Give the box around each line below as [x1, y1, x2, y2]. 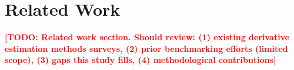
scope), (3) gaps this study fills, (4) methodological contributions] [5, 54, 276, 66]
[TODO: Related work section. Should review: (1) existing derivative [5, 31, 290, 43]
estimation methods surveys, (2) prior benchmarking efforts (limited [5, 42, 288, 54]
